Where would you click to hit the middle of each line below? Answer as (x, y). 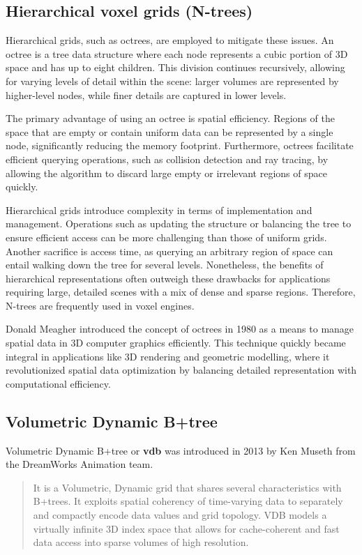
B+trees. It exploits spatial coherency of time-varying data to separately (188, 501)
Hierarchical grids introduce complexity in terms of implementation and (159, 210)
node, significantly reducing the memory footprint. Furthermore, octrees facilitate (180, 145)
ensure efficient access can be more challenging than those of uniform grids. (166, 237)
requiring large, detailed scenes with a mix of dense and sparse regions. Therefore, (181, 292)
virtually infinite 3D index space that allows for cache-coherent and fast (186, 528)
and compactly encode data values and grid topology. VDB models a (180, 515)
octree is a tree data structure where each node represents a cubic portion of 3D (177, 53)
